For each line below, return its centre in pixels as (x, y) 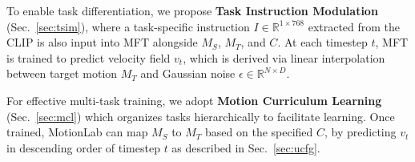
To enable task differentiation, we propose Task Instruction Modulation (192, 10)
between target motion (62, 73)
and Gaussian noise (188, 73)
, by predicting (361, 132)
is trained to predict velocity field (89, 57)
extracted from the (354, 26)
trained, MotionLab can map (77, 132)
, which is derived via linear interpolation (284, 57)
